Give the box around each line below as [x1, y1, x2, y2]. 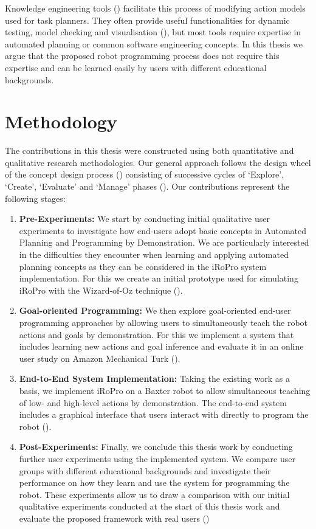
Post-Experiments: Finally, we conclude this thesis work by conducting [19, 440, 293, 453]
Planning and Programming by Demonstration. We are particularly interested [19, 236, 309, 249]
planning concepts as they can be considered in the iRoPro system [19, 260, 267, 272]
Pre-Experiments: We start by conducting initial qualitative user [19, 212, 270, 225]
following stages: [5, 192, 66, 204]
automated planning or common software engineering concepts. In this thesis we [5, 37, 303, 50]
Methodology [5, 109, 117, 134]
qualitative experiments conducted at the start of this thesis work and [19, 500, 280, 513]
